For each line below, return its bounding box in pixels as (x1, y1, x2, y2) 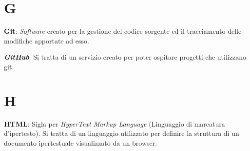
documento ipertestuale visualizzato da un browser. (4, 137, 157, 148)
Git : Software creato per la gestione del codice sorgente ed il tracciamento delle (4, 26, 242, 36)
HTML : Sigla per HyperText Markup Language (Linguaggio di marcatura (4, 118, 225, 129)
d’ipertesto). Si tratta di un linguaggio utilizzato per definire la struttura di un (4, 128, 239, 138)
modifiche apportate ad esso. (4, 35, 89, 45)
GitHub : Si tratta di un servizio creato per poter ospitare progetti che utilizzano (4, 52, 246, 62)
